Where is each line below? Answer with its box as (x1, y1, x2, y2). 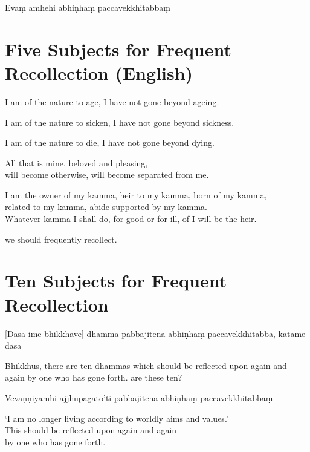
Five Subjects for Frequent (5, 36, 231, 61)
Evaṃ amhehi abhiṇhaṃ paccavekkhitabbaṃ (5, 1, 170, 13)
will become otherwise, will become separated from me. (5, 168, 209, 181)
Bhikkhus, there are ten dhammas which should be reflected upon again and (5, 359, 287, 372)
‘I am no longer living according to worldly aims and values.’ (5, 411, 228, 424)
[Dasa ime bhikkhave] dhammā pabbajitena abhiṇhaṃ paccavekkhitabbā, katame (5, 327, 306, 339)
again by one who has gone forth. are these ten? (5, 371, 182, 384)
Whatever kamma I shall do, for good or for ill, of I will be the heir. (5, 212, 257, 225)
